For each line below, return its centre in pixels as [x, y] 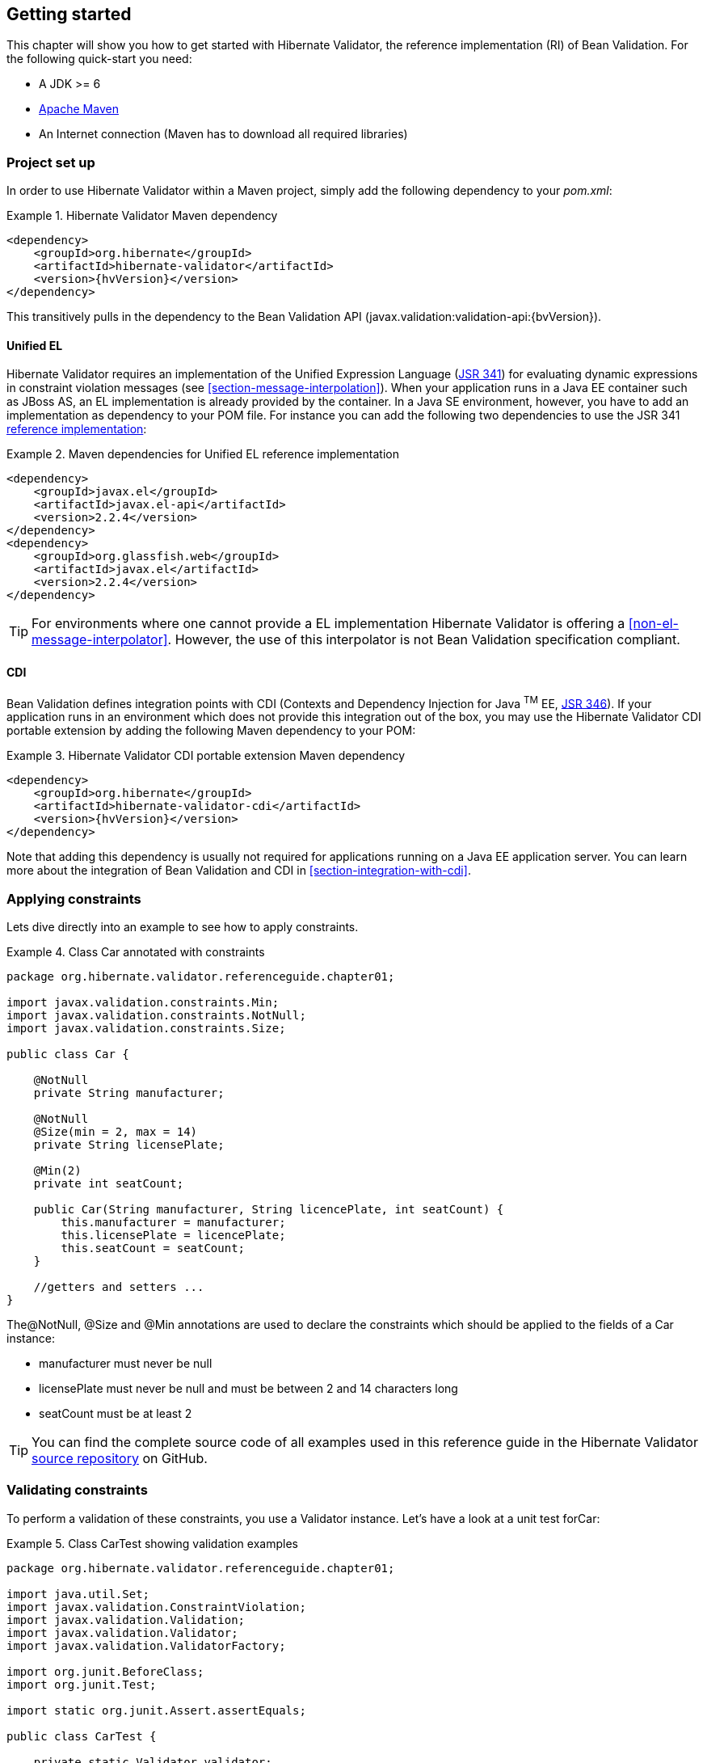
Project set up [51, 162]
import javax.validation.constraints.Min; [143, 1003]
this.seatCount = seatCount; [153, 1248]
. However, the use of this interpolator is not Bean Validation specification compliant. [424, 640]
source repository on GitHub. [120, 1459]
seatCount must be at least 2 [116, 1414]
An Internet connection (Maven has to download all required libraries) [223, 134]
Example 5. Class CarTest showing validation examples [152, 1543]
